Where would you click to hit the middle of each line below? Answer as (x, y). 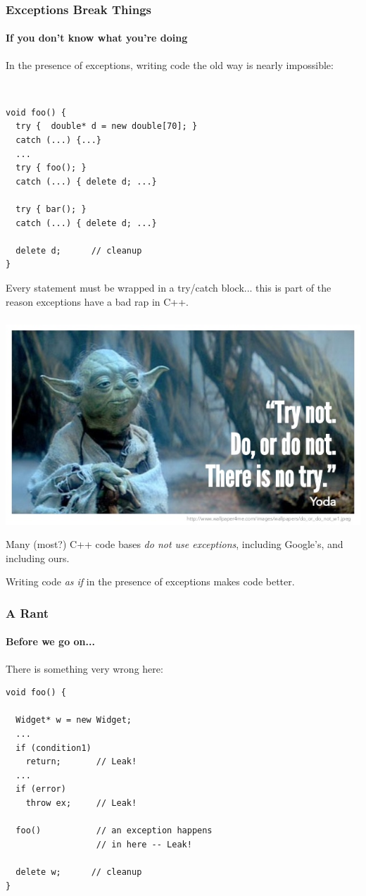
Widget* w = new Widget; (74, 720)
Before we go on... (50, 641)
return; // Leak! (81, 762)
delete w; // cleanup (79, 872)
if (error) (41, 789)
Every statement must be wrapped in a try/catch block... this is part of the (169, 287)
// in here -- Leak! (144, 844)
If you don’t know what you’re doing (97, 38)
